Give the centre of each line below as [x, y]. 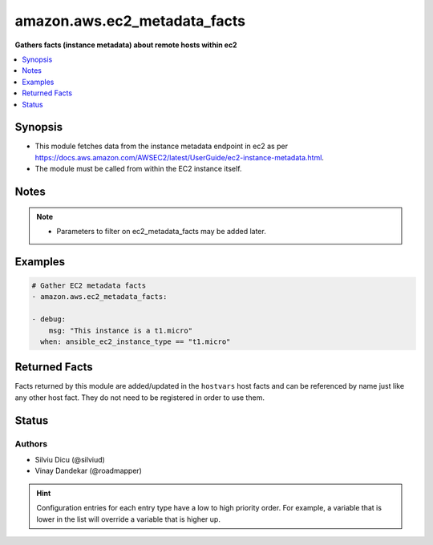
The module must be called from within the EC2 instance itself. [138, 169]
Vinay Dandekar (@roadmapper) [88, 471]
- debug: [49, 319]
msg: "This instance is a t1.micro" [120, 330]
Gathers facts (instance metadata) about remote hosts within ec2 [126, 45]
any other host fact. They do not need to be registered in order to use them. [140, 398]
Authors [31, 443]
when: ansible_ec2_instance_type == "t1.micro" [136, 341]
